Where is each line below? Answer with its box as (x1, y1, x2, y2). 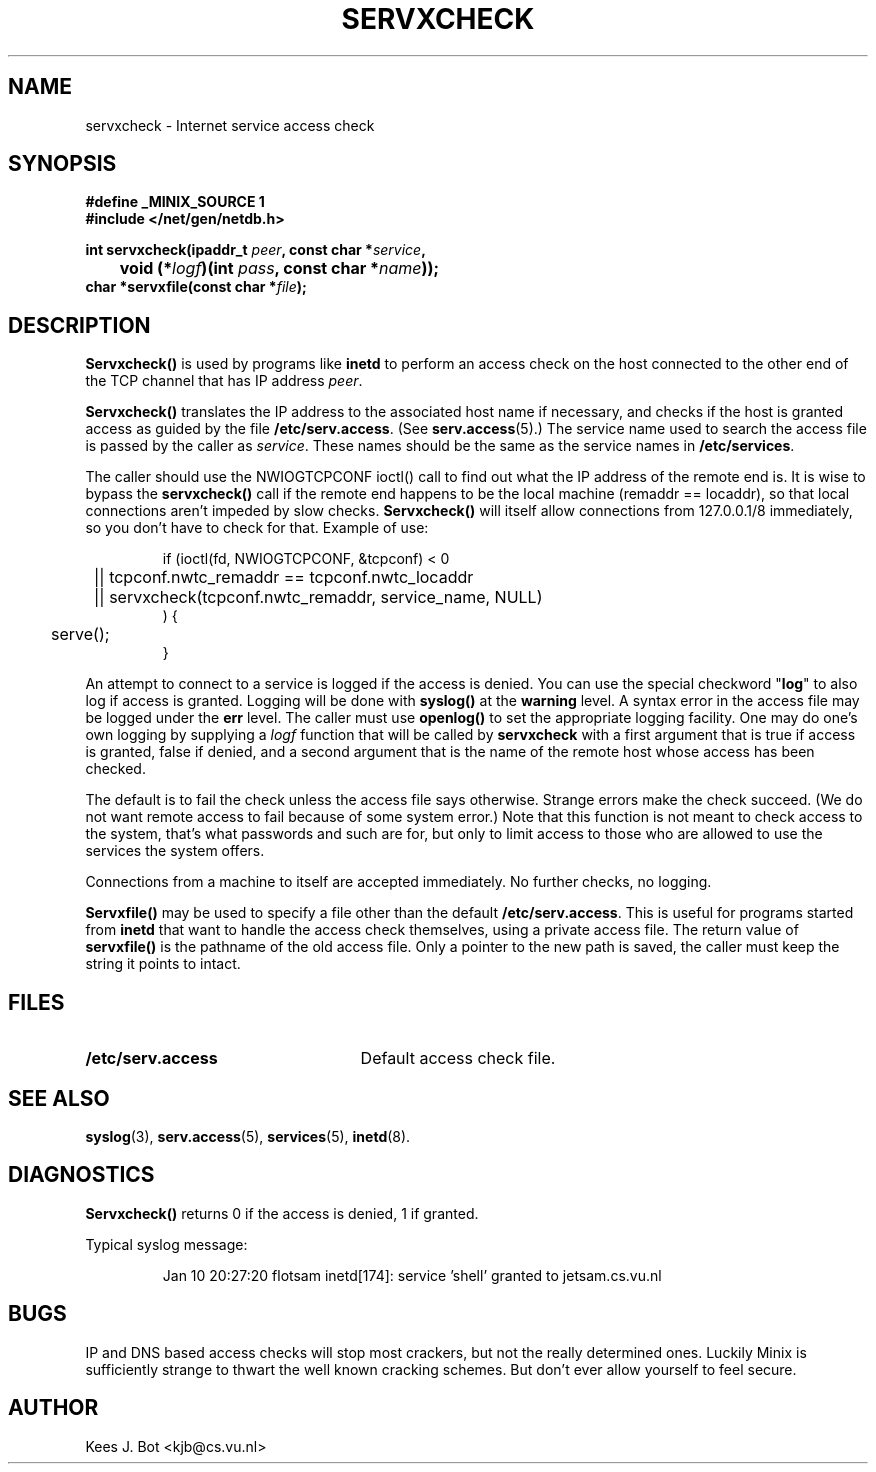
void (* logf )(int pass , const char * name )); (119, 258, 439, 279)
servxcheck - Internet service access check (85, 116, 375, 134)
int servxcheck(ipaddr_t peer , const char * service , (85, 241, 426, 259)
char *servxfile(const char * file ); (85, 278, 307, 296)
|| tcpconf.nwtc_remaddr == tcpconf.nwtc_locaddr (94, 567, 474, 588)
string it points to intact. (85, 955, 241, 973)
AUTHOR (8, 1395, 99, 1421)
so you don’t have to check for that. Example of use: (85, 519, 429, 537)
